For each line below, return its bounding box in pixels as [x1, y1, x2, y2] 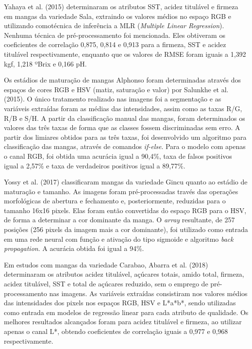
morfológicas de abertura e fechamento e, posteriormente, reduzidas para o [4, 196, 226, 206]
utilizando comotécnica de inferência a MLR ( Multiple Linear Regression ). [4, 20, 224, 31]
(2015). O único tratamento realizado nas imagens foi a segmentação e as [4, 94, 221, 104]
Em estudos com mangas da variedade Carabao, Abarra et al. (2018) [4, 259, 208, 269]
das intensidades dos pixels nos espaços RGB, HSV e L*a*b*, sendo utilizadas [4, 298, 236, 308]
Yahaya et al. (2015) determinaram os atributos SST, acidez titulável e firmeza [4, 1, 238, 11]
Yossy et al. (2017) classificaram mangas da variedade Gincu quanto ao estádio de [4, 177, 248, 187]
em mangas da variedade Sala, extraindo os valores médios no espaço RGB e [4, 11, 231, 21]
